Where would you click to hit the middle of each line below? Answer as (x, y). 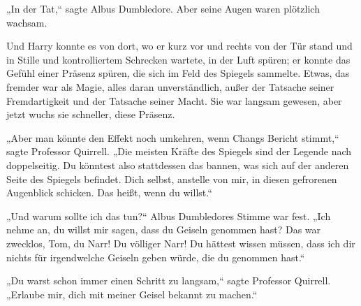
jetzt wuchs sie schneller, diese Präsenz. (91, 114)
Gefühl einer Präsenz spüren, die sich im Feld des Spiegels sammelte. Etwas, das (178, 73)
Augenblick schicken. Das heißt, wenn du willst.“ (109, 192)
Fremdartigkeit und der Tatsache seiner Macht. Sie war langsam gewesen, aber (174, 100)
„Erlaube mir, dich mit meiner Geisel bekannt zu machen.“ (132, 294)
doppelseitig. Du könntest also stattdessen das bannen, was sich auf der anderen (178, 165)
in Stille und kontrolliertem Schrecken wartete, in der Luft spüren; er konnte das (178, 59)
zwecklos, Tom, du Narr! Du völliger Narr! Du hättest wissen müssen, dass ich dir (181, 243)
